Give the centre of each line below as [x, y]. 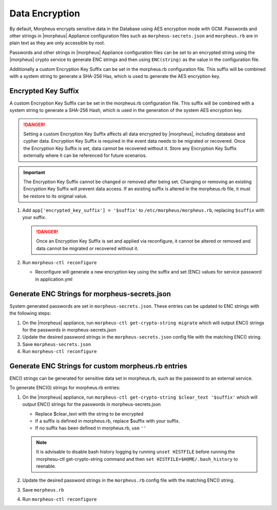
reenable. [46, 466]
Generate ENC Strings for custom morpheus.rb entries [98, 366]
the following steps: [30, 313]
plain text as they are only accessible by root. [57, 43]
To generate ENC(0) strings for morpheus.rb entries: [65, 388]
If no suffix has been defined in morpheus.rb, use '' [91, 428]
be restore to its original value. [55, 196]
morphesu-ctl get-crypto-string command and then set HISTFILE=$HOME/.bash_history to [137, 459]
